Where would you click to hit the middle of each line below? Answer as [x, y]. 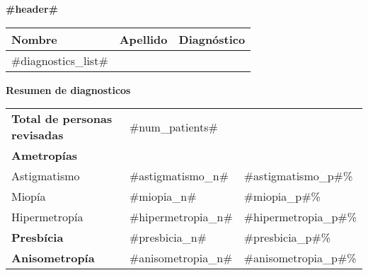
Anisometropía [53, 258]
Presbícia [38, 238]
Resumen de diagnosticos [68, 89]
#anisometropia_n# [181, 258]
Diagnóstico [212, 39]
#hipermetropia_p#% [300, 217]
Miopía [29, 197]
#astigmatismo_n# [179, 176]
